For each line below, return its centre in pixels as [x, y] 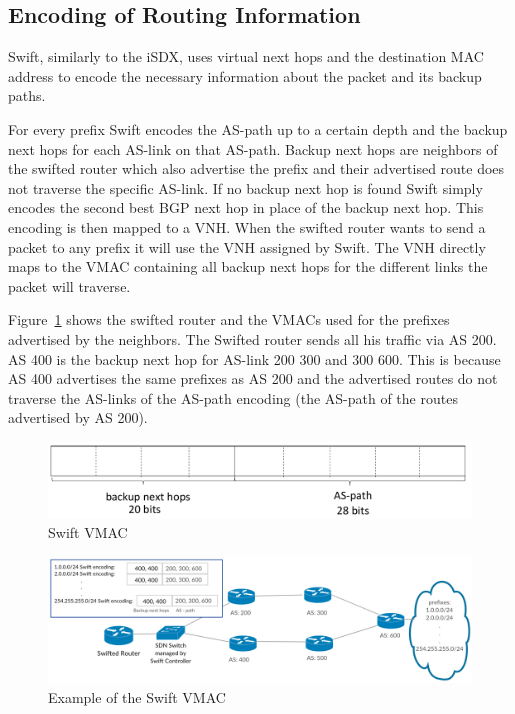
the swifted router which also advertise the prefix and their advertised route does [256, 168]
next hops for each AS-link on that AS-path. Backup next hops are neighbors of [253, 148]
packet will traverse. [69, 285]
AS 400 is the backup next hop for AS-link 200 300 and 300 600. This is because [254, 358]
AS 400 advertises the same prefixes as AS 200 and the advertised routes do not [253, 378]
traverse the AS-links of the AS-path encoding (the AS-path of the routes [233, 397]
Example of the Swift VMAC [137, 696]
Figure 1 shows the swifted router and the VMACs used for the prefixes [229, 319]
